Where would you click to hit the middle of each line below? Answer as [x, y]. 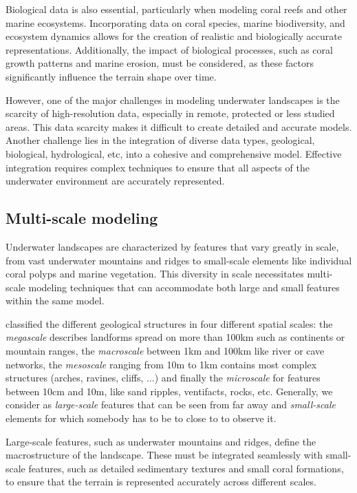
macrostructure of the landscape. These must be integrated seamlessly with [164, 455]
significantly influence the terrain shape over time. [111, 76]
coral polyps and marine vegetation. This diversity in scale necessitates [155, 274]
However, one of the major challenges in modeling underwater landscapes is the [173, 99]
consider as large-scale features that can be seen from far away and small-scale [171, 405]
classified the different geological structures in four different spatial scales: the [169, 323]
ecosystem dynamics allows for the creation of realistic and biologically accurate [174, 36]
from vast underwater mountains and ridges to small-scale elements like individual [179, 260]
